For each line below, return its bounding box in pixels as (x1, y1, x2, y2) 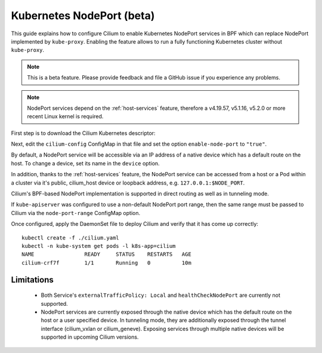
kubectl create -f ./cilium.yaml (21, 234, 119, 241)
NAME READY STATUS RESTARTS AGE (21, 251, 192, 258)
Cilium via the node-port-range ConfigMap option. (11, 209, 140, 216)
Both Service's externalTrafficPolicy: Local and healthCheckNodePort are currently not (41, 291, 280, 299)
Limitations (11, 275, 54, 285)
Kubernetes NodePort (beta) (11, 9, 155, 22)
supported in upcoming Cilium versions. (41, 333, 139, 340)
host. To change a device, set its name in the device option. (11, 159, 160, 167)
